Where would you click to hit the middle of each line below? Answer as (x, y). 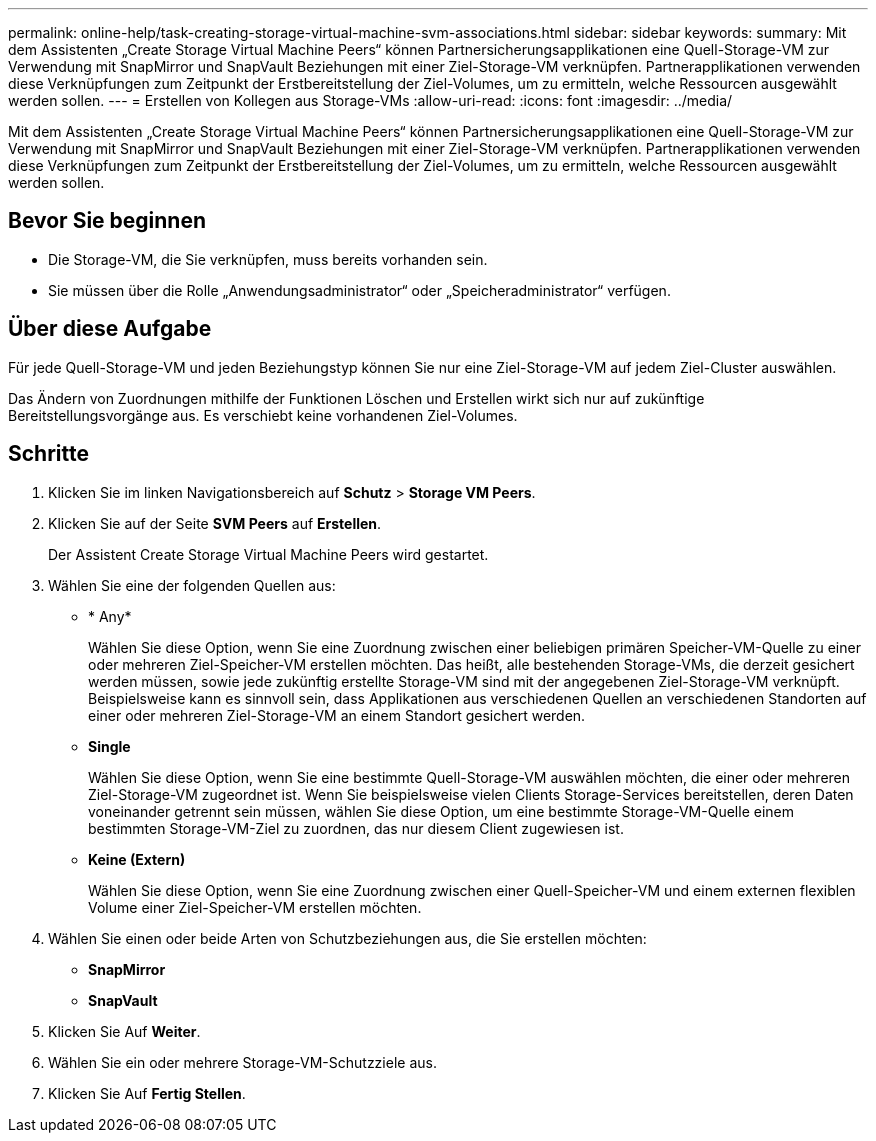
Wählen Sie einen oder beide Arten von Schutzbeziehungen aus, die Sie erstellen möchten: (347, 938)
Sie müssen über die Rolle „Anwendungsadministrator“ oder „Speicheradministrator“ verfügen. (359, 290)
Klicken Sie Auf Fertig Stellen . (147, 1093)
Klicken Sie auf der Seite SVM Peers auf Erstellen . (215, 523)
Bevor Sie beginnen (107, 221)
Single (109, 746)
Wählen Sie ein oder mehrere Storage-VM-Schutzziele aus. (242, 1062)
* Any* (110, 616)
